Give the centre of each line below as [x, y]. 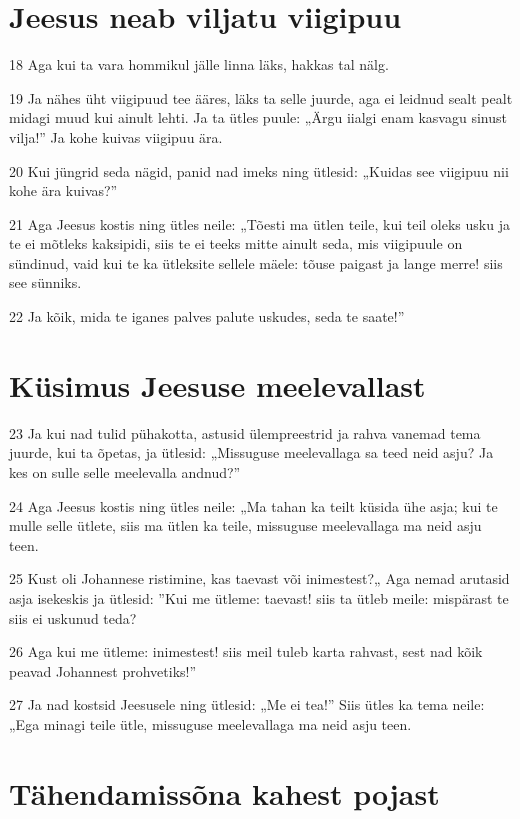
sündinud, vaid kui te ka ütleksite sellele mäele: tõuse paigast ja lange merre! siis [256, 262]
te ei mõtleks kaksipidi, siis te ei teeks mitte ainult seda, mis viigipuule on [236, 243]
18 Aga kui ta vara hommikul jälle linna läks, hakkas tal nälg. [199, 64]
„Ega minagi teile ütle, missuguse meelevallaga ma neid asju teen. [210, 723]
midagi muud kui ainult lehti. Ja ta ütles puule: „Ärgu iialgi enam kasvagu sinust [258, 117]
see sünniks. [45, 282]
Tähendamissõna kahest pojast [224, 792]
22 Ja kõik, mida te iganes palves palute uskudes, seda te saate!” [207, 316]
